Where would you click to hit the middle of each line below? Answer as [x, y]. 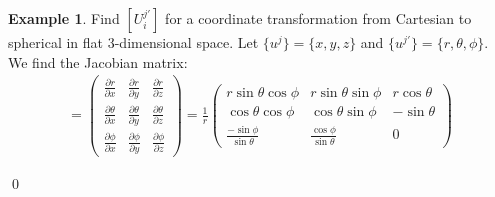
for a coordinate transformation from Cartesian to [318, 18]
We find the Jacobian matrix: [98, 61]
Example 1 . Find [64, 18]
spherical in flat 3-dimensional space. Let [133, 42]
